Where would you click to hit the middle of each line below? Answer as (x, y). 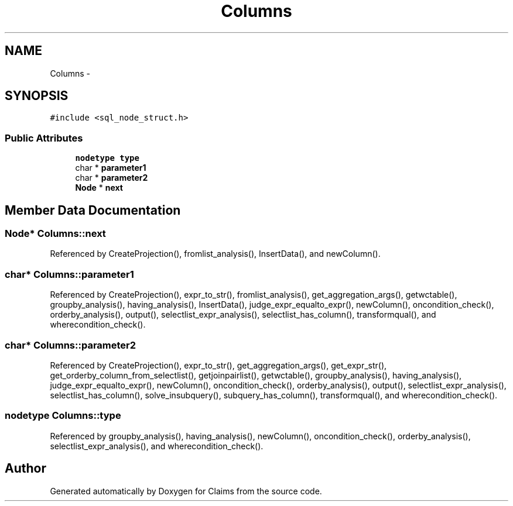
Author (25, 469)
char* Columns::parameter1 (69, 274)
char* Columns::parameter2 (71, 345)
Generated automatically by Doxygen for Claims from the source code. (186, 491)
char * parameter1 (111, 168)
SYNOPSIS (37, 96)
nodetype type (107, 158)
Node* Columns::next (55, 234)
